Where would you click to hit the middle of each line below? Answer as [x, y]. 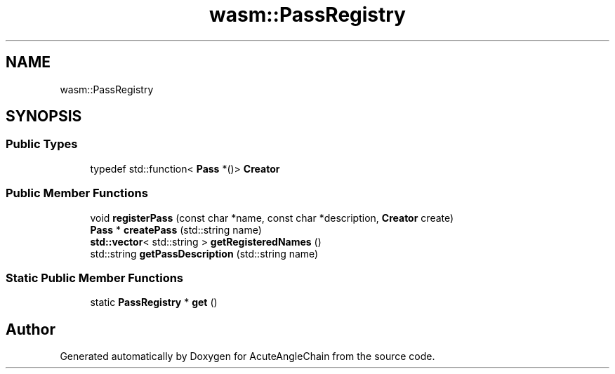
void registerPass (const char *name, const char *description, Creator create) [272, 218]
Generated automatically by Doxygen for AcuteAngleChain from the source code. [247, 356]
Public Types [42, 144]
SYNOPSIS [44, 116]
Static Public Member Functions [95, 278]
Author [31, 329]
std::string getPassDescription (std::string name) [204, 253]
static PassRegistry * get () [154, 302]
